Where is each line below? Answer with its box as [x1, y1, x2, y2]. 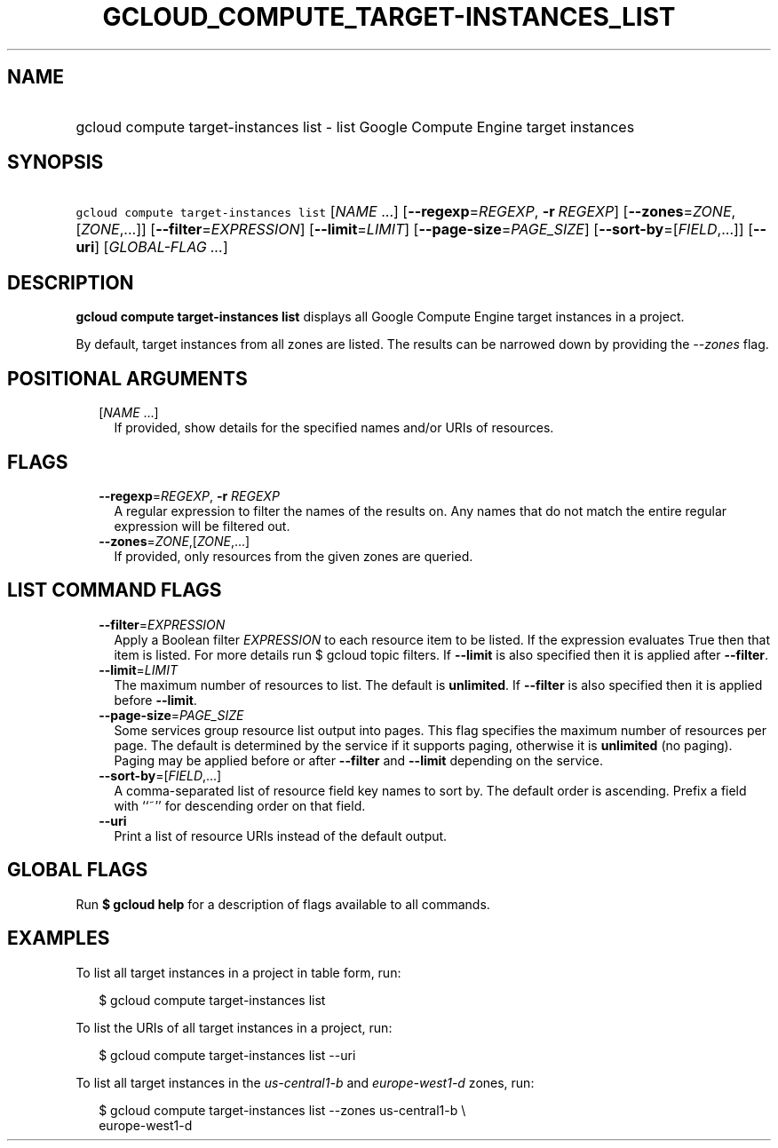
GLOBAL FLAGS [7, 859, 148, 882]
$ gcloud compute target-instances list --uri [99, 1047, 356, 1063]
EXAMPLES [7, 927, 110, 950]
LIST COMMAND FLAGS [7, 579, 222, 602]
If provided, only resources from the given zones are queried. [114, 548, 473, 564]
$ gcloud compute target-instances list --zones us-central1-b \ [99, 1102, 466, 1118]
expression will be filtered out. [114, 518, 290, 534]
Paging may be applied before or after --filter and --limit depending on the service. [114, 752, 603, 768]
